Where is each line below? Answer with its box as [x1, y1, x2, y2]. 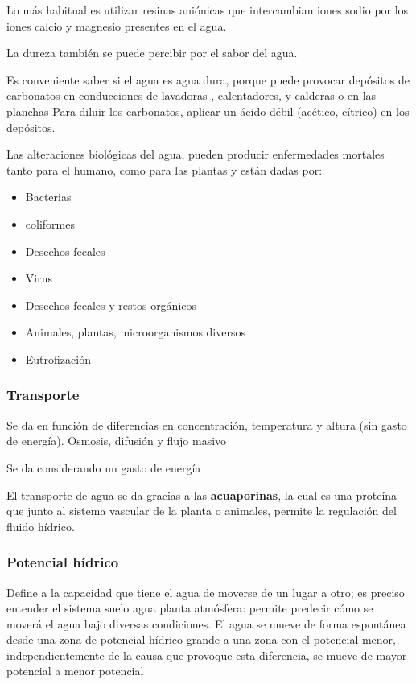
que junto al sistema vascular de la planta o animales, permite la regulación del [6, 502, 397, 519]
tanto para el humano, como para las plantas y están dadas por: [6, 161, 323, 178]
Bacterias [25, 188, 72, 205]
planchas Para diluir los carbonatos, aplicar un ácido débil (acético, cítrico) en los [6, 102, 410, 119]
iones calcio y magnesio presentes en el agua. [6, 17, 227, 34]
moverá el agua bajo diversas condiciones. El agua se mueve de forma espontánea [6, 615, 406, 632]
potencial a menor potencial [6, 662, 144, 679]
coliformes [25, 215, 75, 232]
